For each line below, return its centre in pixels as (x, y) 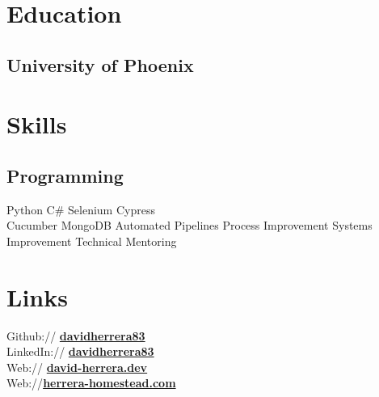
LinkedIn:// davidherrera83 (80, 351)
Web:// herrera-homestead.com (91, 383)
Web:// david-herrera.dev (77, 367)
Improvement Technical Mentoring (92, 241)
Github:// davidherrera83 (76, 335)
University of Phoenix (100, 64)
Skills (37, 124)
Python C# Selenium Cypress (81, 209)
